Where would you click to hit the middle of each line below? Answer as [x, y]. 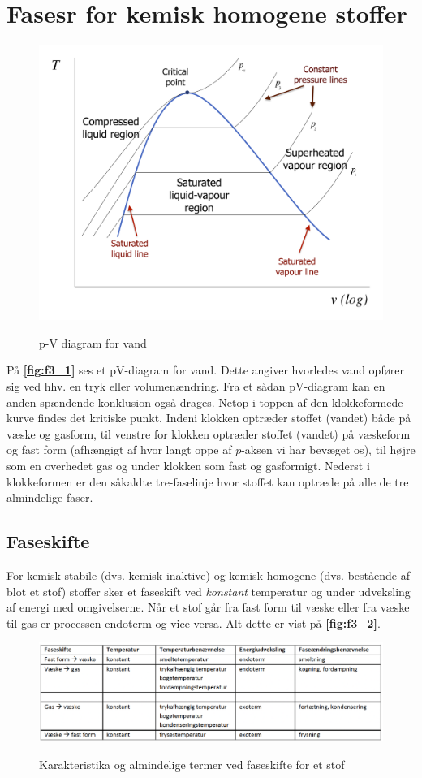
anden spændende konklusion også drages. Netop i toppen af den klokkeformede [205, 402]
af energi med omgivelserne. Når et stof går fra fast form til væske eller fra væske [208, 607]
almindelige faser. [50, 497]
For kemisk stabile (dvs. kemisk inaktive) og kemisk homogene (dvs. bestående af [208, 575]
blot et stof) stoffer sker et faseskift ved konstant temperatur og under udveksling [209, 591]
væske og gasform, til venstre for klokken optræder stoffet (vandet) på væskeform [209, 433]
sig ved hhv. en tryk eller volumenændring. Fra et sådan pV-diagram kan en [196, 386]
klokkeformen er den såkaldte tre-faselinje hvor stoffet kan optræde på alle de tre [208, 481]
